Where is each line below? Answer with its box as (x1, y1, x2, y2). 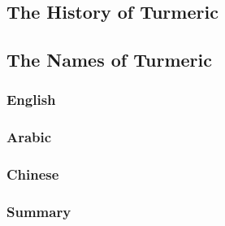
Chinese (6, 164, 59, 185)
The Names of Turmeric (6, 47, 212, 72)
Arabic (6, 127, 52, 147)
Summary (6, 202, 71, 222)
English (6, 89, 56, 110)
